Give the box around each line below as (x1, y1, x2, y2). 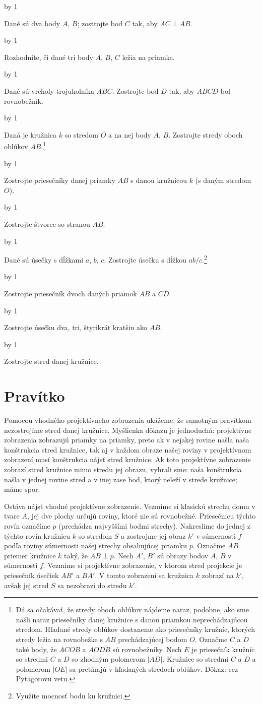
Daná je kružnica (4, 129, 57, 140)
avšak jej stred (4, 580, 49, 590)
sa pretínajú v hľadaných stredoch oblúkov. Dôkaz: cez (70, 663, 238, 674)
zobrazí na (202, 570, 234, 580)
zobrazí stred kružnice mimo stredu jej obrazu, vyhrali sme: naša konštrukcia (4, 464, 242, 475)
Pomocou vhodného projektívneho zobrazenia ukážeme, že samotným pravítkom (4, 415, 251, 425)
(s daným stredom (195, 175, 251, 185)
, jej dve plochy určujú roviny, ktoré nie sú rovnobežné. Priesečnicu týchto (27, 510, 256, 521)
